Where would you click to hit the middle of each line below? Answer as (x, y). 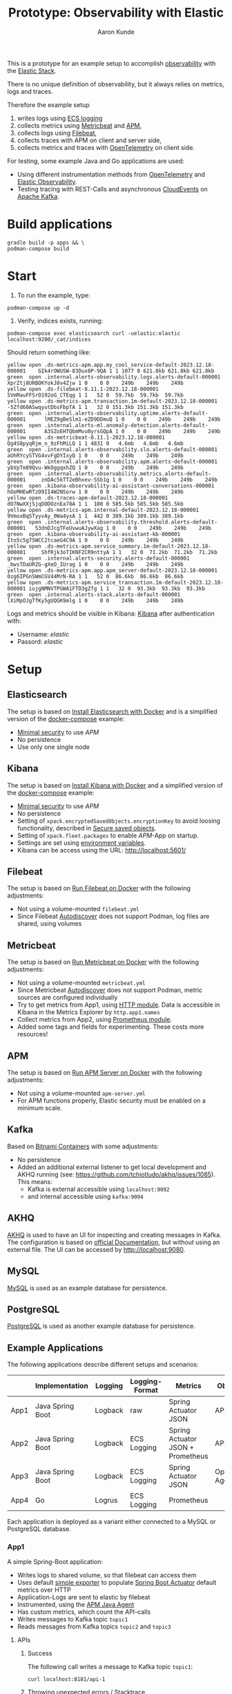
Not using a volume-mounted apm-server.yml (81, 1094)
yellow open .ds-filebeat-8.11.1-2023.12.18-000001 (83, 389)
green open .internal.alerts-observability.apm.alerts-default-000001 (112, 461)
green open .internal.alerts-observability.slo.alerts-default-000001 (112, 449)
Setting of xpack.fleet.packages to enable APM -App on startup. (108, 835)
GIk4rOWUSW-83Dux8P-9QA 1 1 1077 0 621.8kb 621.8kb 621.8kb (126, 371)
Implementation (62, 1386)
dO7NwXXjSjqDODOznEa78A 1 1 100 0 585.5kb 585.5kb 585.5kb (96, 504)
